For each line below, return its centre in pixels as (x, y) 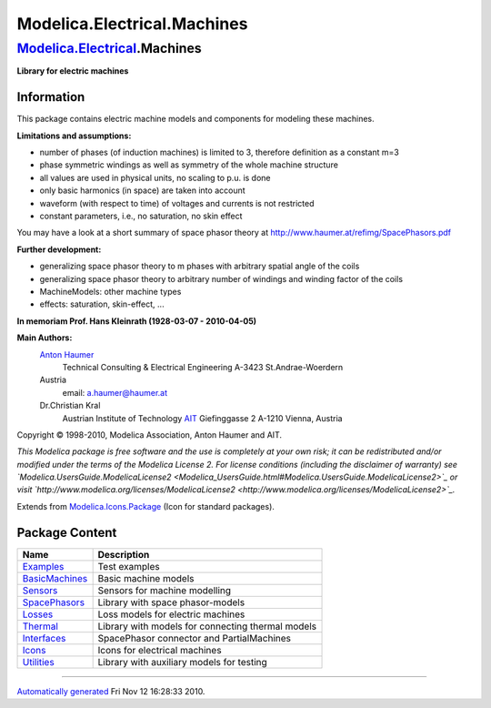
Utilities (38, 662)
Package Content (67, 532)
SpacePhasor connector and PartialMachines (194, 638)
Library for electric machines (73, 71)
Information (51, 97)
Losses (38, 614)
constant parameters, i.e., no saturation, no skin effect (141, 216)
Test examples (129, 566)
